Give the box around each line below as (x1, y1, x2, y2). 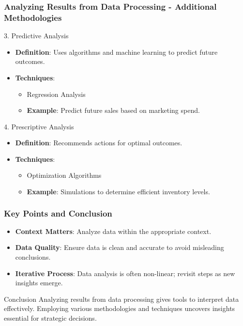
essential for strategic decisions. (4, 313, 97, 323)
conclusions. (15, 252, 51, 262)
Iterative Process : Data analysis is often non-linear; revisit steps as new (15, 268, 235, 278)
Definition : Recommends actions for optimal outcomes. (15, 138, 182, 148)
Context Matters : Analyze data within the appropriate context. (15, 226, 212, 236)
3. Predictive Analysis (4, 31, 69, 41)
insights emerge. (15, 278, 63, 288)
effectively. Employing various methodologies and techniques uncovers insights (4, 303, 235, 313)
